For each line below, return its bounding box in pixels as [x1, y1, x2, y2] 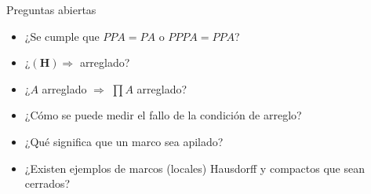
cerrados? [24, 175, 71, 192]
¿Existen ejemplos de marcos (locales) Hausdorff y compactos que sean [24, 159, 365, 176]
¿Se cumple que [24, 27, 100, 44]
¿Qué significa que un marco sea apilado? [24, 133, 224, 149]
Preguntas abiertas [6, 2, 96, 17]
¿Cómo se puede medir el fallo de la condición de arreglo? [24, 107, 302, 123]
